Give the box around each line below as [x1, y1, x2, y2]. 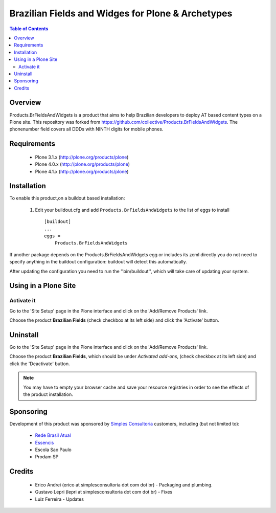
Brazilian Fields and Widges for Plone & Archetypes [9, 8, 233, 19]
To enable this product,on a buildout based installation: [9, 195, 125, 202]
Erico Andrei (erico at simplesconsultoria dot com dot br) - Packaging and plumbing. [35, 481, 213, 488]
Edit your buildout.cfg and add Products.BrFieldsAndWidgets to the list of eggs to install [35, 207, 229, 213]
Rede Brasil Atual [35, 432, 71, 438]
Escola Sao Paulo [35, 447, 72, 453]
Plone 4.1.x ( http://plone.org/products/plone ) [35, 168, 129, 174]
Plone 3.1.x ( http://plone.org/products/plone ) [35, 154, 129, 160]
